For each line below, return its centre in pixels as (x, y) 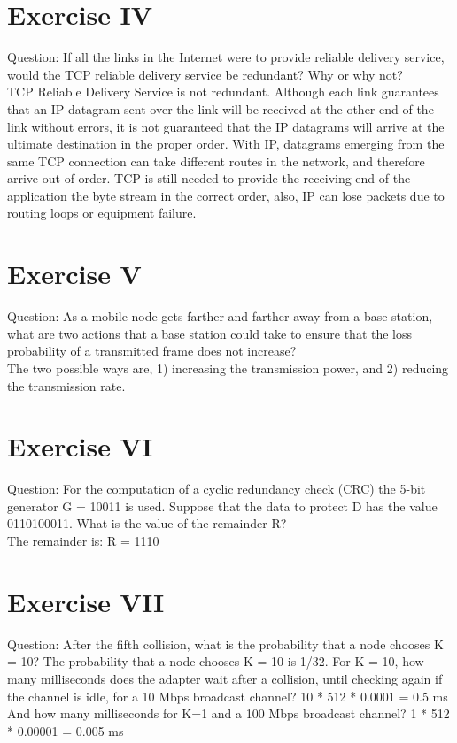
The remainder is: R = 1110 (83, 541)
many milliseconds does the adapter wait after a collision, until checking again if (225, 678)
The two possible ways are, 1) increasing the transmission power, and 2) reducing (228, 368)
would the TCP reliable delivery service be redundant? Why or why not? (205, 74)
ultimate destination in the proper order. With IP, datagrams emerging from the (226, 144)
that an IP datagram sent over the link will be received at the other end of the (221, 108)
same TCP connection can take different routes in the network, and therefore (216, 161)
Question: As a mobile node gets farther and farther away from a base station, (220, 316)
